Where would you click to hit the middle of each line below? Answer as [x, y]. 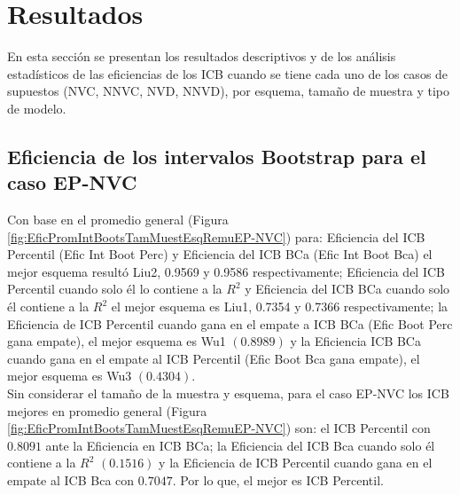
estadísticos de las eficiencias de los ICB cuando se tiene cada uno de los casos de [228, 73]
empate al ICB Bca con [71, 480]
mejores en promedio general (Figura [107, 410]
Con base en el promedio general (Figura [118, 220]
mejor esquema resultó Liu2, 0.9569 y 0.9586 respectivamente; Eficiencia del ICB [226, 271]
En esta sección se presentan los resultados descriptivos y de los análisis [202, 56]
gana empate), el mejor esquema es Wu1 [117, 341]
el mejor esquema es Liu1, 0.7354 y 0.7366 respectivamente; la [280, 306]
